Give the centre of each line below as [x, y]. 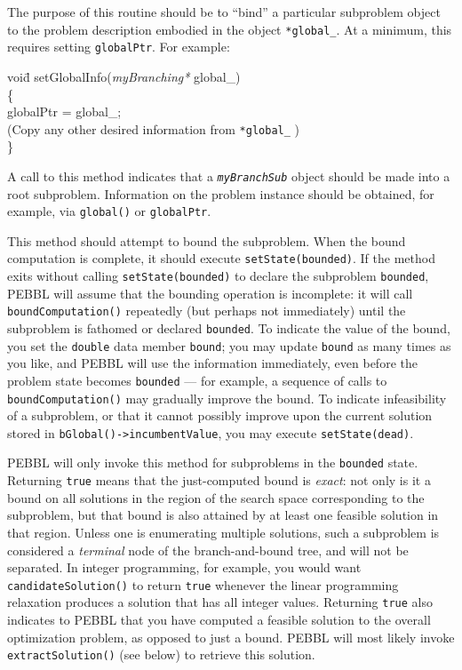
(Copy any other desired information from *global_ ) [153, 128]
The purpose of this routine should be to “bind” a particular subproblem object [224, 12]
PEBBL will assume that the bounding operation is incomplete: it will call [210, 293]
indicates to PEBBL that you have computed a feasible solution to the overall [219, 620]
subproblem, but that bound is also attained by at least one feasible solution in [223, 515]
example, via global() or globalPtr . [109, 211]
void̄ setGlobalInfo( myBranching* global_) [124, 76]
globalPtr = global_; [64, 112]
